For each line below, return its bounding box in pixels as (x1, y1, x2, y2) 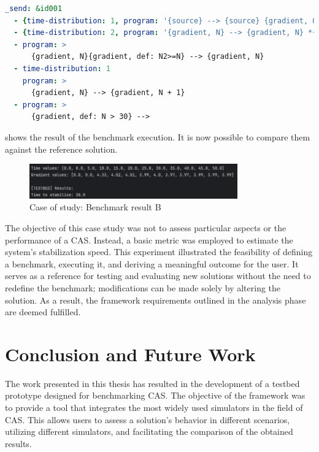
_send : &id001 (5, 4, 63, 13)
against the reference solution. (5, 142, 118, 155)
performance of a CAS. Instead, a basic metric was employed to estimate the (5, 233, 293, 246)
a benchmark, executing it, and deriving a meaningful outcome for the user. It (5, 257, 299, 270)
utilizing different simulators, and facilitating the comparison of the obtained (5, 425, 293, 438)
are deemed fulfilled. (5, 305, 81, 318)
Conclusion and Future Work (5, 341, 256, 366)
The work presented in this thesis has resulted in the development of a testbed (5, 377, 300, 389)
